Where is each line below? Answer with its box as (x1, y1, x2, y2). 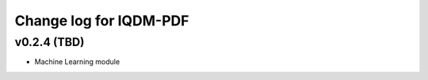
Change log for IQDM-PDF (14, 12, 189, 29)
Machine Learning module (34, 57, 120, 67)
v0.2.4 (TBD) (14, 35, 85, 49)
